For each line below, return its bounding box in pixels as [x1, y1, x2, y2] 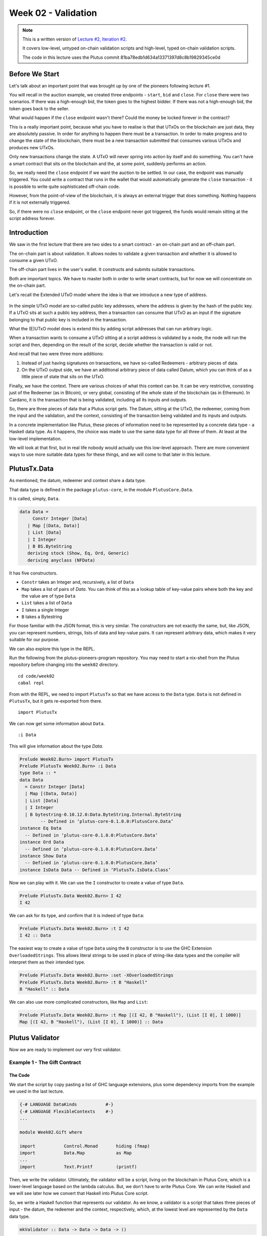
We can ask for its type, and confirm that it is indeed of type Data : [9, 913, 144, 919]
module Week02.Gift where [19, 1129, 83, 1135]
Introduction [9, 228, 48, 237]
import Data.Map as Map [19, 1150, 132, 1155]
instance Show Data [19, 853, 67, 859]
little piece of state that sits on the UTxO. [21, 374, 105, 380]
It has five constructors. [9, 570, 58, 576]
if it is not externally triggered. [9, 199, 71, 205]
